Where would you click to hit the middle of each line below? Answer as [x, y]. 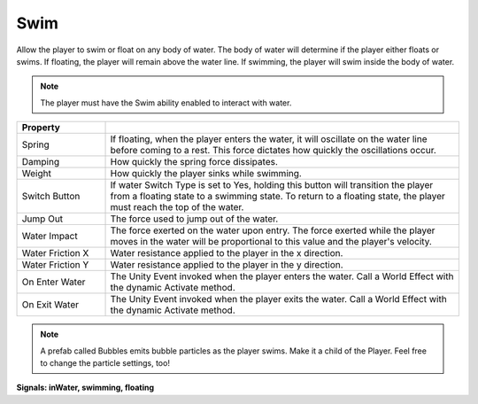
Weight [37, 174]
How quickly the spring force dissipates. [194, 162]
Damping [41, 162]
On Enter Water [54, 282]
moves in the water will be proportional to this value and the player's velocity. [271, 242]
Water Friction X [55, 253]
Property [41, 128]
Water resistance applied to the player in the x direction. [227, 253]
